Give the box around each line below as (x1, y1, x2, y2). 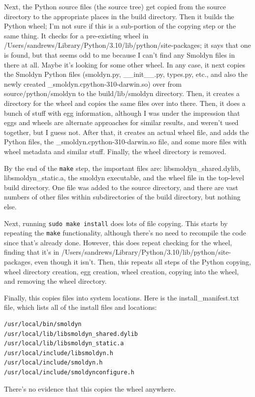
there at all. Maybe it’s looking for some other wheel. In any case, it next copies (4, 59, 245, 69)
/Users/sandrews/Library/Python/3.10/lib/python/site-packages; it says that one (4, 40, 251, 50)
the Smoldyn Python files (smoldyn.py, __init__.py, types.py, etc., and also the (4, 69, 248, 79)
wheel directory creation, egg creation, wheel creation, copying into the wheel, (4, 266, 239, 276)
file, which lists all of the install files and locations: (4, 302, 157, 312)
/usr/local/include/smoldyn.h (4, 359, 103, 366)
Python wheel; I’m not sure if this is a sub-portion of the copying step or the (4, 21, 236, 31)
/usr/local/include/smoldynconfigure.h (4, 368, 134, 376)
